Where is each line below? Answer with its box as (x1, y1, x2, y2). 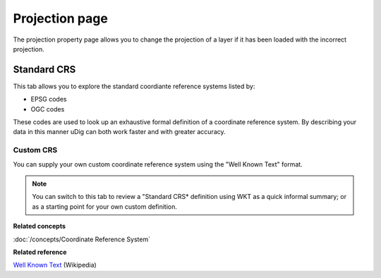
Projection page (13, 11, 109, 26)
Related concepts (13, 222, 66, 231)
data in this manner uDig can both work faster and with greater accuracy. (13, 128, 226, 136)
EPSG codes (30, 95, 67, 104)
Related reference (13, 248, 67, 256)
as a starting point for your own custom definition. (32, 202, 178, 211)
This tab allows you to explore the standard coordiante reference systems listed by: (13, 82, 255, 90)
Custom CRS (13, 145, 58, 155)
